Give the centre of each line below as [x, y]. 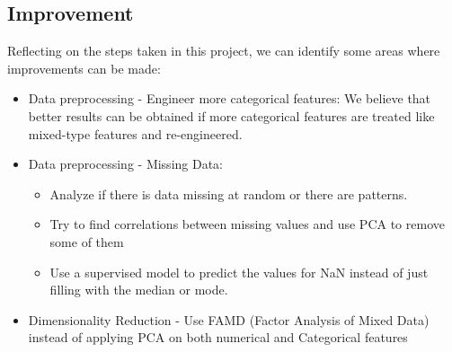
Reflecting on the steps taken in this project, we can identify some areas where [224, 51]
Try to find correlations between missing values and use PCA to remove [247, 224]
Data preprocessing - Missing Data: [126, 164]
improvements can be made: [84, 68]
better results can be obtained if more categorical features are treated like [231, 115]
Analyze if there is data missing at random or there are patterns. [229, 194]
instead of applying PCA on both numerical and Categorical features [218, 337]
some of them [87, 241]
